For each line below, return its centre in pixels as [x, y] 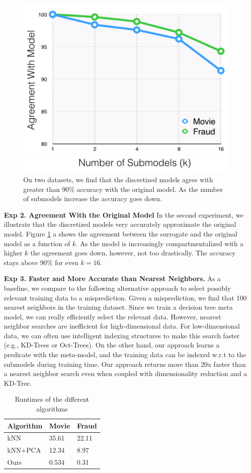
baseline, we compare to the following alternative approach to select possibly [118, 288]
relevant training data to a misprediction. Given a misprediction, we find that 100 [125, 297]
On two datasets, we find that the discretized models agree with [118, 179]
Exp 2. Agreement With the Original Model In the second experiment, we [124, 214]
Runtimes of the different [52, 399]
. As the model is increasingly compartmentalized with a [160, 243]
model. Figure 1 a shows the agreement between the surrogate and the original [121, 233]
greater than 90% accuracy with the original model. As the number [123, 189]
